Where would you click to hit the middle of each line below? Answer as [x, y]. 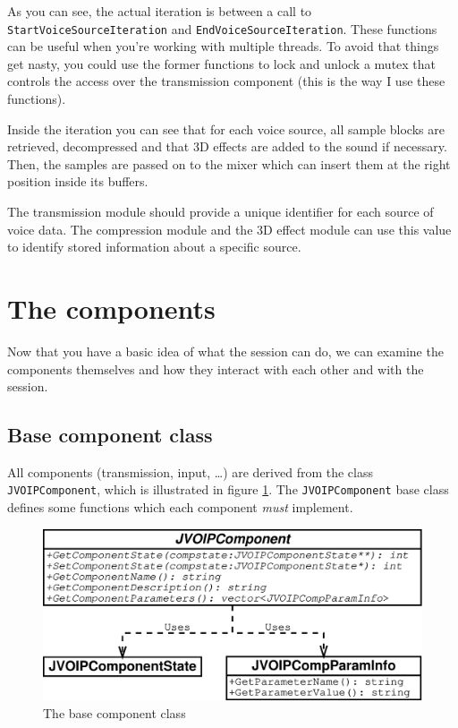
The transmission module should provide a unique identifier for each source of [221, 211]
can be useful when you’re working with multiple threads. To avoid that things [223, 46]
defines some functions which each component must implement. [180, 507]
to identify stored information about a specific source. [154, 247]
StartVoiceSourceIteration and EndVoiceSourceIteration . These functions [222, 28]
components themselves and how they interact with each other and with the [216, 368]
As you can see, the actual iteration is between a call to [160, 11]
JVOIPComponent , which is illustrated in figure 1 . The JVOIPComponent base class [228, 489]
